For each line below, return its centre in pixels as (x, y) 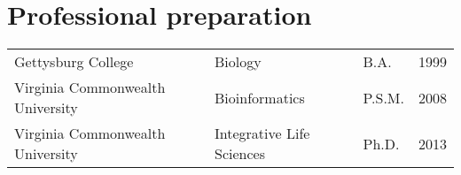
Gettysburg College (74, 62)
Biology (238, 62)
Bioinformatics (260, 97)
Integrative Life (262, 133)
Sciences (240, 154)
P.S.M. (383, 97)
